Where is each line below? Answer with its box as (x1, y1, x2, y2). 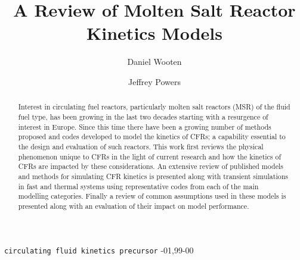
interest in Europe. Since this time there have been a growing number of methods (18, 121, 271, 131)
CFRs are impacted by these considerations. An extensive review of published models (18, 161, 283, 171)
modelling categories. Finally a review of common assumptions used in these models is (18, 191, 286, 201)
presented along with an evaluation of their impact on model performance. (18, 201, 249, 211)
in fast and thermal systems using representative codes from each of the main (18, 181, 259, 191)
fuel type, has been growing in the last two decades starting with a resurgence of (18, 111, 268, 121)
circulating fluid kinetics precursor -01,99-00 (4, 243, 194, 256)
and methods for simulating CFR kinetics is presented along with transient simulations (18, 171, 288, 181)
